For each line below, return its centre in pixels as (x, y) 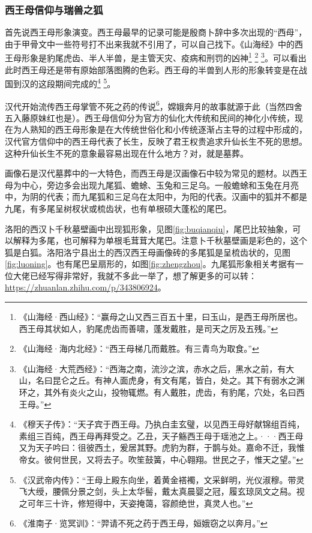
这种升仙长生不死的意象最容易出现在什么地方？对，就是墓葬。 (127, 153)
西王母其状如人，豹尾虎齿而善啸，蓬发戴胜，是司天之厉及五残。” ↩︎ (148, 328)
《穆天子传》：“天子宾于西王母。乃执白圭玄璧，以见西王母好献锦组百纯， (162, 424)
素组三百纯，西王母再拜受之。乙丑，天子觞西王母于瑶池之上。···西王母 (161, 435)
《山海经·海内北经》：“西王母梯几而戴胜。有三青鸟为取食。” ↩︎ (139, 348)
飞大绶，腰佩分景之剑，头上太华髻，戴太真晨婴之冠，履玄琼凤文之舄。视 (162, 491)
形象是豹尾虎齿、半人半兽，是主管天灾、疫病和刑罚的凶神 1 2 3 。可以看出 (164, 57)
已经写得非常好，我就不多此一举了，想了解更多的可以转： (143, 275)
